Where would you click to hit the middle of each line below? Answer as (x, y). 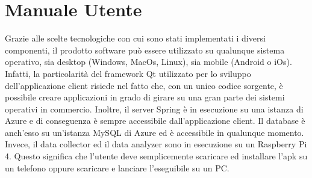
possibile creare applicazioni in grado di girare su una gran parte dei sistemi (145, 97)
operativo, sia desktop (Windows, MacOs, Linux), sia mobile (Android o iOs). (148, 62)
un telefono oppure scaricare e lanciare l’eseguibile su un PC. (117, 167)
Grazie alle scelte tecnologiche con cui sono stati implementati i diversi (135, 38)
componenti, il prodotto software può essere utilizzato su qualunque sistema (145, 50)
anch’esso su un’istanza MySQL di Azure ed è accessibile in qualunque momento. (154, 132)
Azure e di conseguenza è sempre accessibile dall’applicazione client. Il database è (155, 121)
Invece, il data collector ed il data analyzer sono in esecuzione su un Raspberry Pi (156, 144)
